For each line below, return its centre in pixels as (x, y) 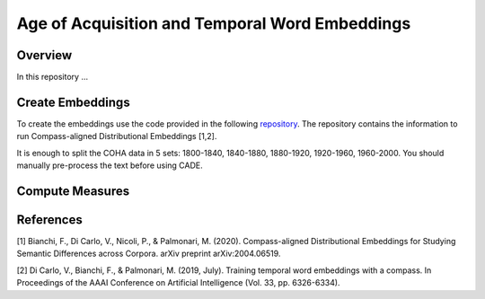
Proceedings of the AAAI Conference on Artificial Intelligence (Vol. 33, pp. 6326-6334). (178, 283)
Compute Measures (73, 191)
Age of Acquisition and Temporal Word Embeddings (214, 23)
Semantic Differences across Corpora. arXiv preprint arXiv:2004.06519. (149, 254)
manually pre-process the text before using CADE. (110, 165)
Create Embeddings (73, 102)
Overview (44, 55)
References (49, 220)
